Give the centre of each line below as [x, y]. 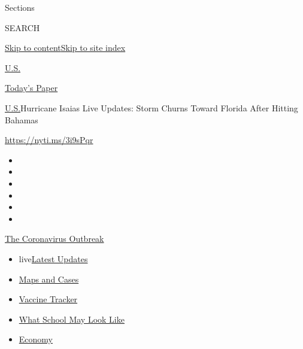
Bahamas [22, 119]
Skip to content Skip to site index [65, 48]
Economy [36, 339]
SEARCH [22, 27]
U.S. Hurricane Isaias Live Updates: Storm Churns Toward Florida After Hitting [151, 107]
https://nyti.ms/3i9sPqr [49, 140]
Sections [20, 7]
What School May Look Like [72, 319]
